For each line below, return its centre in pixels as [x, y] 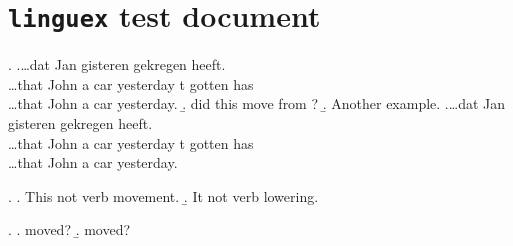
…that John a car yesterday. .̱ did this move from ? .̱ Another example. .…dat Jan [257, 103]
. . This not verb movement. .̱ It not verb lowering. [163, 195]
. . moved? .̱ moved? [69, 229]
